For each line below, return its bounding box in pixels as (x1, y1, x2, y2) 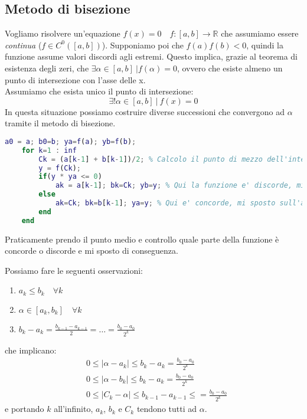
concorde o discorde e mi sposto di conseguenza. (5, 244, 178, 257)
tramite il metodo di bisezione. (5, 117, 116, 129)
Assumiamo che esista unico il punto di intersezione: (5, 85, 194, 97)
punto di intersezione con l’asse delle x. (5, 73, 146, 86)
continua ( (5, 38, 42, 51)
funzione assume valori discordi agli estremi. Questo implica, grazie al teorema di (5, 50, 298, 63)
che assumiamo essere (221, 27, 299, 40)
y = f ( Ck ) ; (38, 163, 81, 172)
